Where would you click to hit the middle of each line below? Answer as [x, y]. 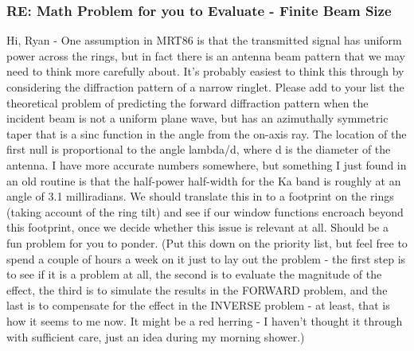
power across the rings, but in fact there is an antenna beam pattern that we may [206, 55]
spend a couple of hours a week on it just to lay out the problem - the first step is [206, 258]
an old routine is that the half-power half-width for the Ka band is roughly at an [204, 180]
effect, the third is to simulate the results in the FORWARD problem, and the [197, 289]
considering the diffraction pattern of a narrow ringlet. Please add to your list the [205, 87]
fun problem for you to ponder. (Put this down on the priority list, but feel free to [207, 242]
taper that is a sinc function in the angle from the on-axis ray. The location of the [207, 133]
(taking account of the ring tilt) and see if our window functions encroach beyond [205, 211]
